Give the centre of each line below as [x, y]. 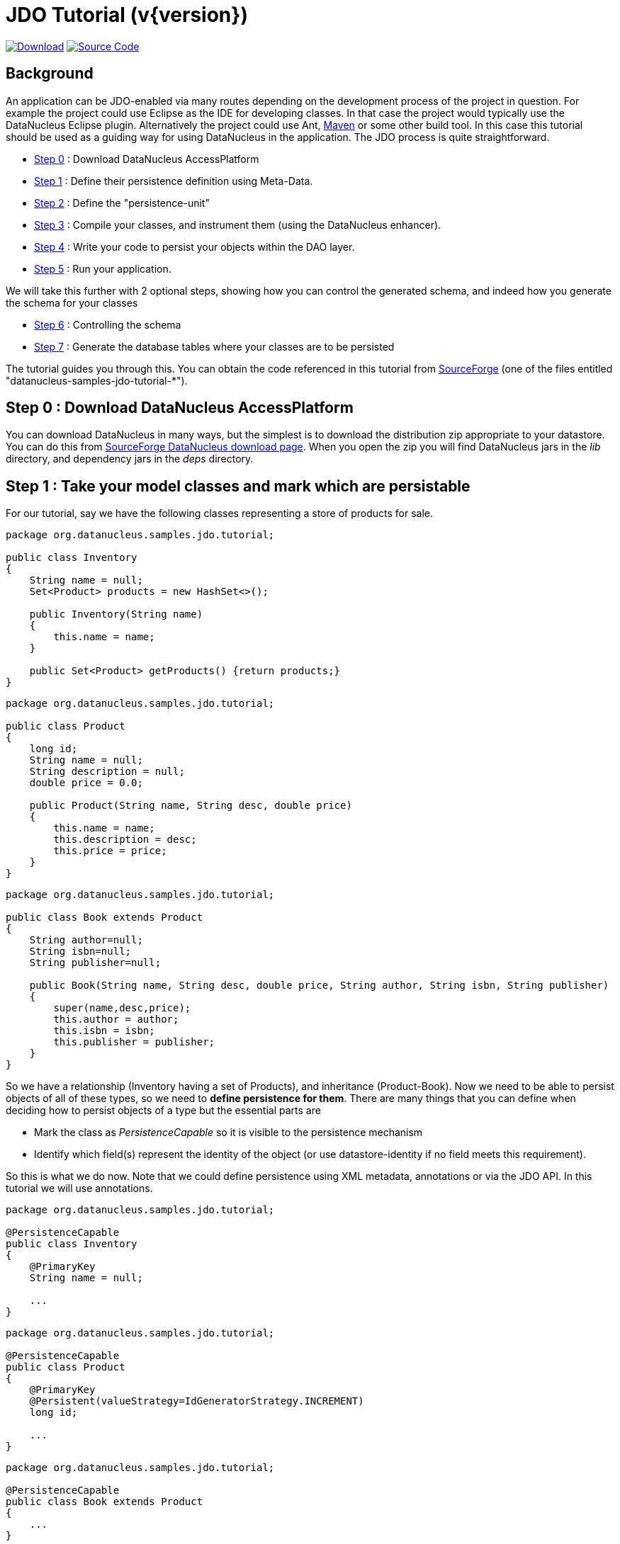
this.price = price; [110, 851]
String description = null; [107, 772]
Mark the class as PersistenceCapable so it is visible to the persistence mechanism [229, 1133]
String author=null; [86, 940]
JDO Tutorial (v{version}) [127, 15]
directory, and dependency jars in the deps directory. [130, 459]
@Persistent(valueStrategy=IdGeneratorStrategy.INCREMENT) [197, 1401]
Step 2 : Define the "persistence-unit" [122, 203]
